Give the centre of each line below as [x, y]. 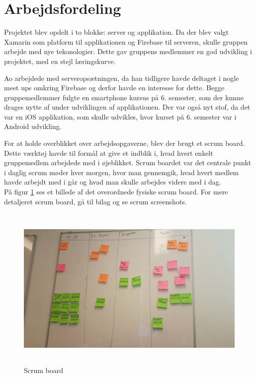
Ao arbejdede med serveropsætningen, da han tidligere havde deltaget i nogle [122, 78]
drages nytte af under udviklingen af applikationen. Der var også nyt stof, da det [127, 107]
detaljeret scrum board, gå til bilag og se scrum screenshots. [95, 201]
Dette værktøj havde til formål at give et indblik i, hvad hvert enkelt [109, 153]
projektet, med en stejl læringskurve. [60, 61]
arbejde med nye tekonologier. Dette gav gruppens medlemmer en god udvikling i [128, 51]
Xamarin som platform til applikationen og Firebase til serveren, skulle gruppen [126, 41]
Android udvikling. [33, 126]
